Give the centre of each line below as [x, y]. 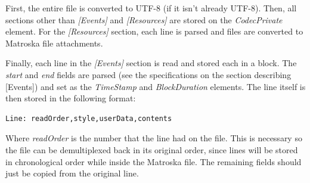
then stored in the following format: [71, 98]
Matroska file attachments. [54, 43]
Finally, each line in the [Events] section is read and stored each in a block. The [151, 63]
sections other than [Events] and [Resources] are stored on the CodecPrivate [144, 19]
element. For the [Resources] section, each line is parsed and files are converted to [154, 31]
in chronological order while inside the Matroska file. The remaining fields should [154, 161]
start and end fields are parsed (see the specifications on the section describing [148, 74]
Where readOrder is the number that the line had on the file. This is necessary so [154, 138]
